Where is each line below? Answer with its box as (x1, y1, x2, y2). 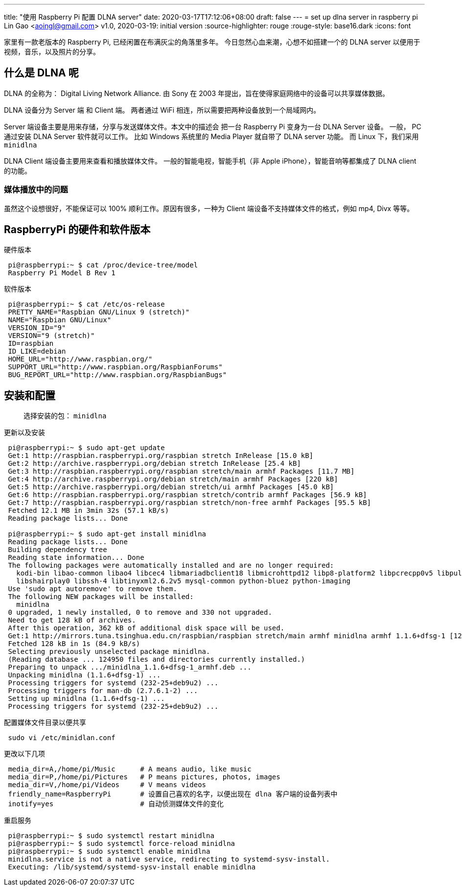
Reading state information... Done (8, 553, 144, 562)
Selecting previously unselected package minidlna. (8, 648, 210, 656)
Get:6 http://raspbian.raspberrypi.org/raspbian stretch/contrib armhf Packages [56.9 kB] (8, 491, 367, 499)
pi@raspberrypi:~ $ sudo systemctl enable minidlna (8, 847, 210, 856)
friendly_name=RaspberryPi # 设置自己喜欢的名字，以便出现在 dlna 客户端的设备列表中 (8, 790, 338, 798)
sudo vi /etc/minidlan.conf (8, 734, 115, 742)
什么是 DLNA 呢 (4, 67, 79, 79)
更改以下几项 (4, 749, 45, 758)
